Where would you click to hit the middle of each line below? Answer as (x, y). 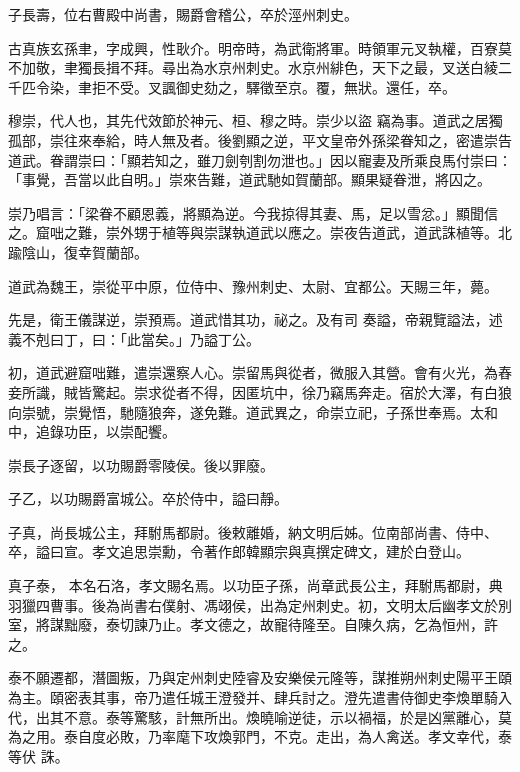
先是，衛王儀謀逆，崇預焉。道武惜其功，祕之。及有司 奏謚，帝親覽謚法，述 (255, 319)
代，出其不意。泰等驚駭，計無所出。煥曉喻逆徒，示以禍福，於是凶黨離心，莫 (260, 716)
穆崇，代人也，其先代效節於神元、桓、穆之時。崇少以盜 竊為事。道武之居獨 (255, 120)
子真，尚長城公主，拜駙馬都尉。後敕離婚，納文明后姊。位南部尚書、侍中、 (253, 531)
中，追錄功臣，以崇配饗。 (92, 431)
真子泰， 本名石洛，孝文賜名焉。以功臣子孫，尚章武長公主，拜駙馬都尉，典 (255, 585)
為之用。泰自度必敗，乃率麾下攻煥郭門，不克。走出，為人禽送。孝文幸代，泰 (260, 736)
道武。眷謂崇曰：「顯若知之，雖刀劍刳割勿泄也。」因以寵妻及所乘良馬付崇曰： (260, 159)
